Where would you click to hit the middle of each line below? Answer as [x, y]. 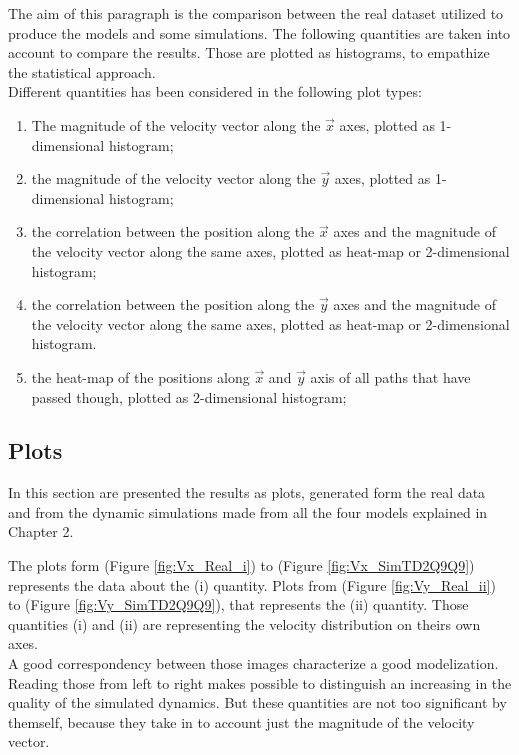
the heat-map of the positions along [140, 376]
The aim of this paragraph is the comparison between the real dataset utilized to [256, 13]
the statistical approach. [82, 71]
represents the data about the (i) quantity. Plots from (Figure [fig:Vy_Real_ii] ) [252, 584]
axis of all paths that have [390, 376]
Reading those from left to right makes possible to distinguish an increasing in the [260, 682]
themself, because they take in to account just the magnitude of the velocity [241, 721]
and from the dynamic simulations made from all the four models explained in [248, 511]
